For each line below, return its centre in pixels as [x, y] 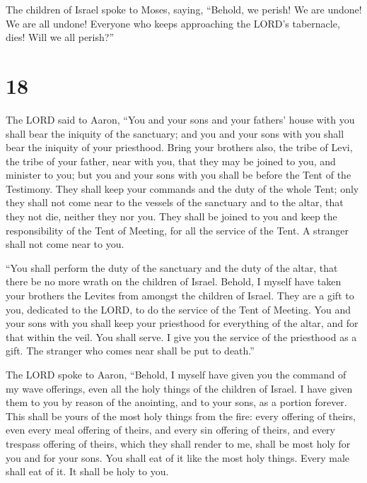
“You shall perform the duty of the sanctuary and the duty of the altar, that [172, 267]
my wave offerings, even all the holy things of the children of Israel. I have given [179, 388]
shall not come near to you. [65, 244]
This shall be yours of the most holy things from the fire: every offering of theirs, [181, 416]
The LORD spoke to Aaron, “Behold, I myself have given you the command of [176, 374]
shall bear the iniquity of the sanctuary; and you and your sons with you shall [175, 133]
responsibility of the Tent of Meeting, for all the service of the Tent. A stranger [177, 230]
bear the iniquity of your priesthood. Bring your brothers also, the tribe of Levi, [179, 147]
